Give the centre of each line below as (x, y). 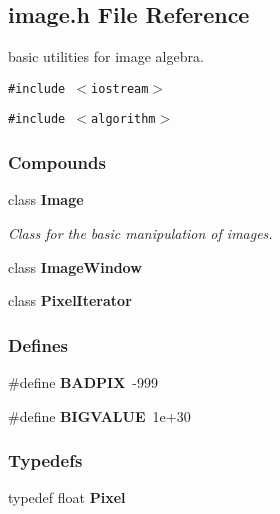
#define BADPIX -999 (83, 381)
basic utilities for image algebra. (106, 56)
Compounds (57, 162)
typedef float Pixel (67, 497)
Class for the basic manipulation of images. (140, 232)
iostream (120, 88)
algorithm (123, 119)
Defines (38, 344)
